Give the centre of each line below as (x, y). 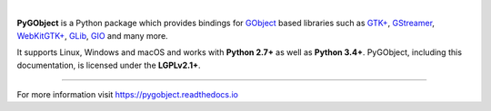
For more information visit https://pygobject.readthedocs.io (127, 94)
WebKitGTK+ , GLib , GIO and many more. (92, 35)
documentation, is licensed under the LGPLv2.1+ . (109, 65)
